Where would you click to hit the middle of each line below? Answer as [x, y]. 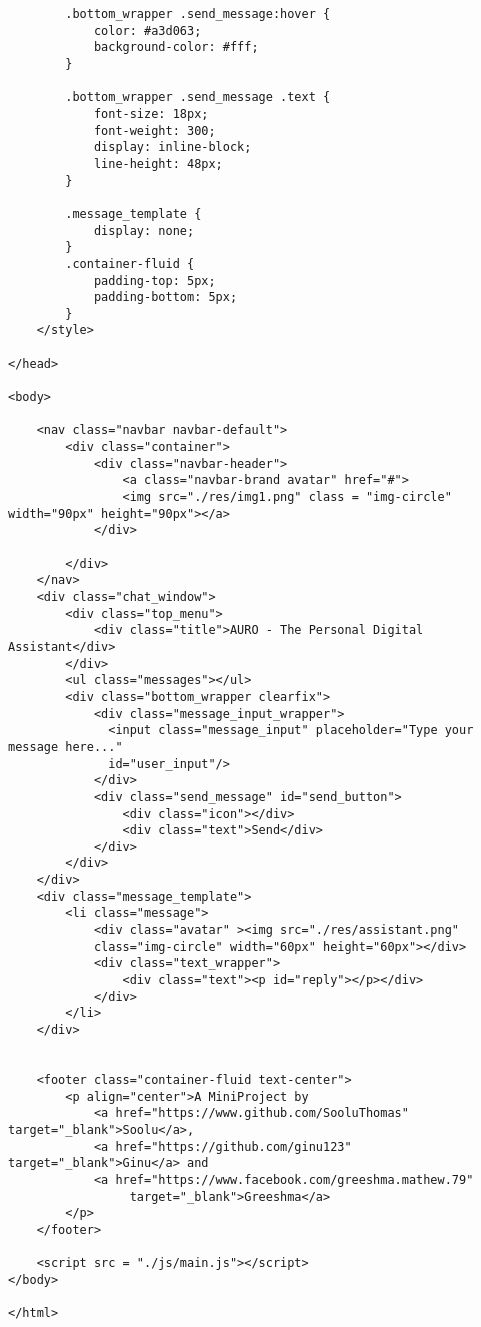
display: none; [144, 230]
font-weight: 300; [154, 130]
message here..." [65, 746]
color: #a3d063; [147, 30]
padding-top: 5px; [154, 280]
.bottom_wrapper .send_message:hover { [198, 14]
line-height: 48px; [158, 163]
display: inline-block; [172, 147]
